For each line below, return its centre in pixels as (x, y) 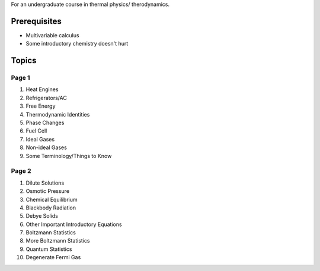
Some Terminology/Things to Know (69, 156)
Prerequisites (36, 21)
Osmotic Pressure (48, 191)
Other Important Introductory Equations (74, 224)
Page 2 (21, 171)
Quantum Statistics (49, 249)
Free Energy (41, 106)
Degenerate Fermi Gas (53, 257)
